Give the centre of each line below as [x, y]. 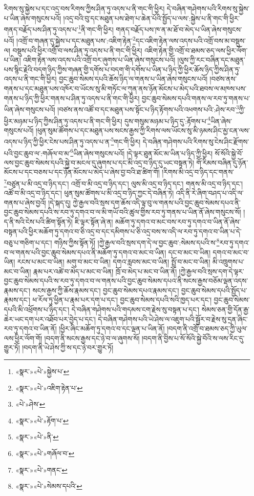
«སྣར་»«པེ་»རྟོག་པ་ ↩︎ [42, 420]
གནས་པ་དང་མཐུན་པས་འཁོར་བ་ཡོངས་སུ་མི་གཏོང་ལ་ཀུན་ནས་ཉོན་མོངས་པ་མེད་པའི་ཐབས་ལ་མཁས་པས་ [125, 89]
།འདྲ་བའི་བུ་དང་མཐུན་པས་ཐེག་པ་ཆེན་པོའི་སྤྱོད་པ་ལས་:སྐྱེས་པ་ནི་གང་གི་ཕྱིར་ [151, 18]
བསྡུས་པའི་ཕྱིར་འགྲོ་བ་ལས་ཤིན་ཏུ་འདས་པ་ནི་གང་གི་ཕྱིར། [77, 50]
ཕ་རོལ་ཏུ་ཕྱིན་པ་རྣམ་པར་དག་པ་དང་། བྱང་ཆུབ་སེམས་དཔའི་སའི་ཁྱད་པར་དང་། [122, 300]
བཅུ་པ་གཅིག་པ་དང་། [28, 242]
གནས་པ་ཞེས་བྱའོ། [25, 202]
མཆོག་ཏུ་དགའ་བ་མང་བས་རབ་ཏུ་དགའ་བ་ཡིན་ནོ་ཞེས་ [178, 222]
